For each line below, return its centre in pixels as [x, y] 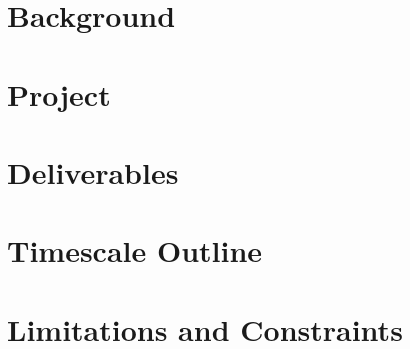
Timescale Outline [135, 250]
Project [59, 93]
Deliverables [93, 171]
